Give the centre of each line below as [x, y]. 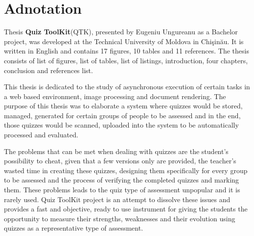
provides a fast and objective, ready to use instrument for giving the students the [126, 209]
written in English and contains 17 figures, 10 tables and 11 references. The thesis [127, 51]
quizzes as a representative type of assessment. [74, 228]
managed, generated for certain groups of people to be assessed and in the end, [122, 115]
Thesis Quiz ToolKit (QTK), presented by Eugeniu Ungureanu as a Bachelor [121, 32]
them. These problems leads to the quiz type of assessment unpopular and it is [122, 190]
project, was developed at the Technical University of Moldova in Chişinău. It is [124, 41]
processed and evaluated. [41, 135]
